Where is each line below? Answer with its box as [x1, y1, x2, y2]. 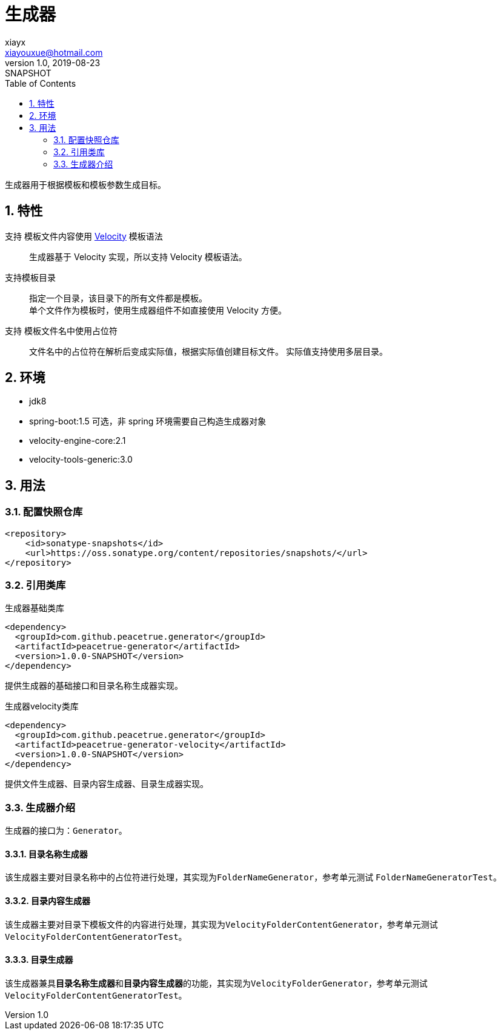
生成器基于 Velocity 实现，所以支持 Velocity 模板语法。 [29, 251, 247, 262]
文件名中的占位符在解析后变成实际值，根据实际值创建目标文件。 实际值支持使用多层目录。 [29, 346, 388, 357]
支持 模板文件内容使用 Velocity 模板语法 [5, 230, 163, 241]
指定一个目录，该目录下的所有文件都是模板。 [29, 292, 207, 303]
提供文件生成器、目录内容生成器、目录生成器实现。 [5, 779, 208, 789]
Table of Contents [5, 78, 76, 89]
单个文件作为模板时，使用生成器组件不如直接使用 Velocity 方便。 [29, 304, 287, 315]
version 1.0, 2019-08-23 [5, 57, 101, 68]
